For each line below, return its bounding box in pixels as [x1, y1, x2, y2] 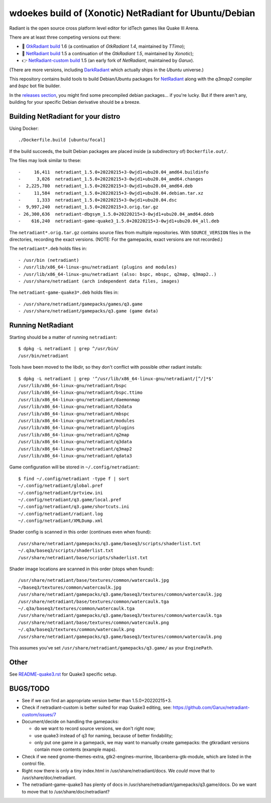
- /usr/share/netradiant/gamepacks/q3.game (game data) [18, 308, 159, 314]
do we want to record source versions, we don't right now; [34, 725, 156, 732]
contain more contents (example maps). [34, 746, 117, 752]
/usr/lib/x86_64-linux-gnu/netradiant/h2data [18, 404, 132, 410]
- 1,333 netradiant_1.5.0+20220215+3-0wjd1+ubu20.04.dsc [18, 197, 177, 203]
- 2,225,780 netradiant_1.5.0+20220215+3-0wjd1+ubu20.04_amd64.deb [18, 183, 193, 189]
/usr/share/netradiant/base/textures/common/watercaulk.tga [18, 598, 169, 604]
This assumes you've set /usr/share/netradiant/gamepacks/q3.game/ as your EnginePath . [9, 645, 213, 651]
